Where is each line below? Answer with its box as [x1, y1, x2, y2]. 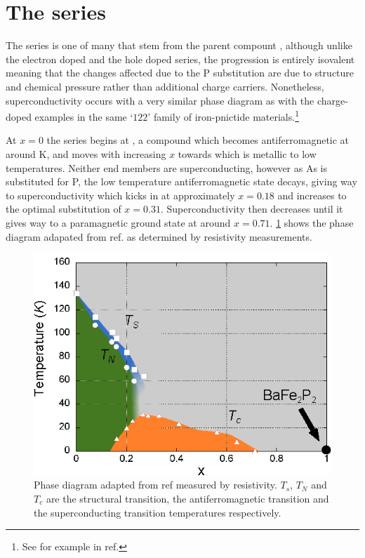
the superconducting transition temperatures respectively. [34, 505, 281, 519]
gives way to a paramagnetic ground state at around [6, 215, 231, 230]
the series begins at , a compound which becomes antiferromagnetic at [46, 133, 350, 147]
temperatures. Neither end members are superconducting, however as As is [6, 160, 328, 175]
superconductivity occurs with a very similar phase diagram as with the [6, 93, 314, 107]
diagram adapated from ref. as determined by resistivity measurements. [6, 229, 312, 244]
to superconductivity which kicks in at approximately [6, 187, 235, 202]
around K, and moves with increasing [6, 146, 166, 161]
